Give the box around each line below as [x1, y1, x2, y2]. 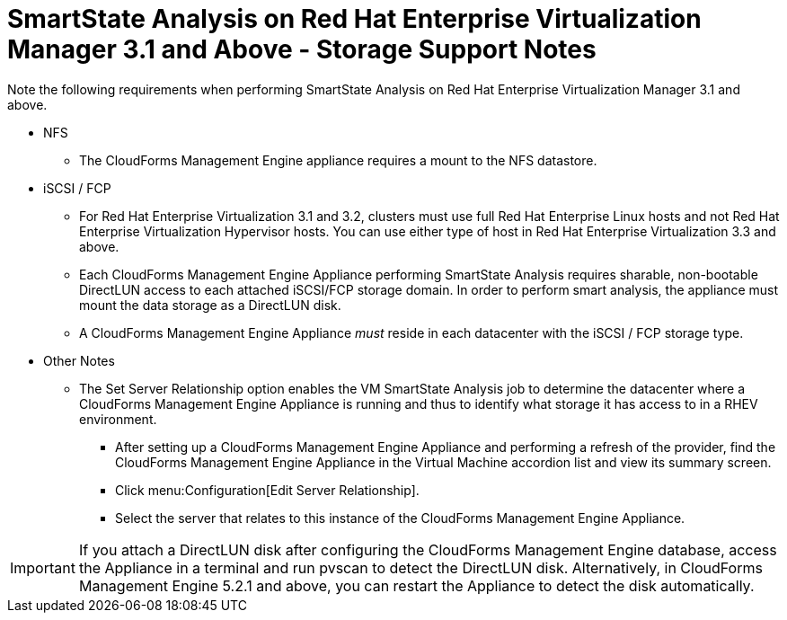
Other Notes [43, 352, 115, 368]
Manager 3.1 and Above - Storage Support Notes [7, 34, 597, 65]
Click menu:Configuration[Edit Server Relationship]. [115, 482, 420, 498]
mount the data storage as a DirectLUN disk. [79, 297, 341, 313]
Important [10, 558, 75, 577]
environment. [79, 411, 157, 427]
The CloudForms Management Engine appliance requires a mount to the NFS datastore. [79, 152, 597, 168]
